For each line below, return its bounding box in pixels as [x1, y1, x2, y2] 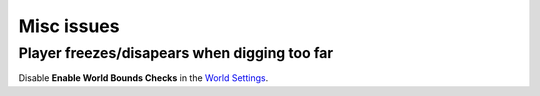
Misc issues [18, 15, 120, 37]
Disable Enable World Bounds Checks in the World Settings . [18, 72, 269, 84]
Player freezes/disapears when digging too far [18, 44, 334, 62]
